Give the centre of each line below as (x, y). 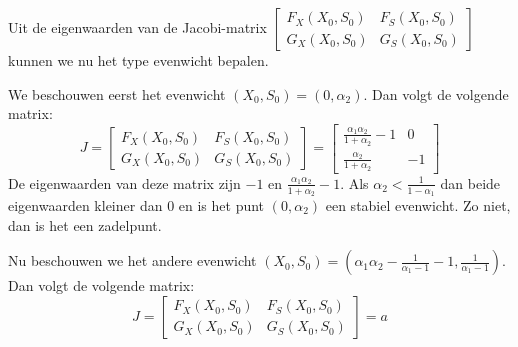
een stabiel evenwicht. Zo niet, (418, 204)
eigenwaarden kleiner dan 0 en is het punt (136, 204)
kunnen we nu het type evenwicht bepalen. (138, 60)
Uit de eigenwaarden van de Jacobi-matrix (137, 27)
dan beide (470, 182)
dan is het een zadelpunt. (85, 224)
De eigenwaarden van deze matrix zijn (124, 182)
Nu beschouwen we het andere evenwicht (132, 260)
